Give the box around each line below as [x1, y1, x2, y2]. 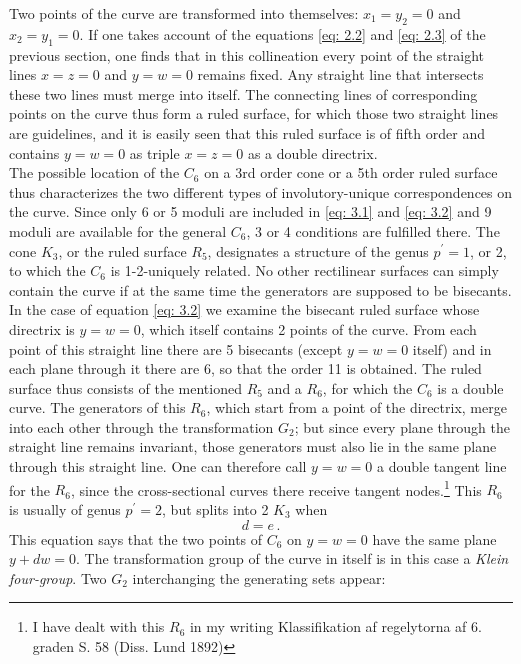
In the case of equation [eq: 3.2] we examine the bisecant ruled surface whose [9, 299, 480, 320]
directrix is [9, 318, 75, 339]
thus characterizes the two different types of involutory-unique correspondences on [9, 181, 513, 202]
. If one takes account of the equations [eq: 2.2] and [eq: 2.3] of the [79, 23, 486, 44]
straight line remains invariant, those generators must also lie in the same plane [9, 436, 497, 457]
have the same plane [372, 528, 497, 549]
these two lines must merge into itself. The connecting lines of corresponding [9, 83, 478, 104]
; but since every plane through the [294, 416, 510, 437]
